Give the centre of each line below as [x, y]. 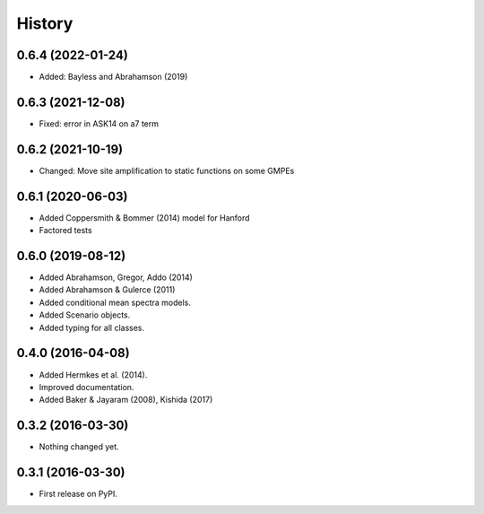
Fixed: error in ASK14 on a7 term [99, 123]
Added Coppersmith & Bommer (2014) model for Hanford [144, 218]
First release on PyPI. [78, 494]
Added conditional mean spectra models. [115, 302]
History [45, 23]
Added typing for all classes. [92, 327]
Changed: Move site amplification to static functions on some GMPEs [167, 170]
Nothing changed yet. [79, 447]
